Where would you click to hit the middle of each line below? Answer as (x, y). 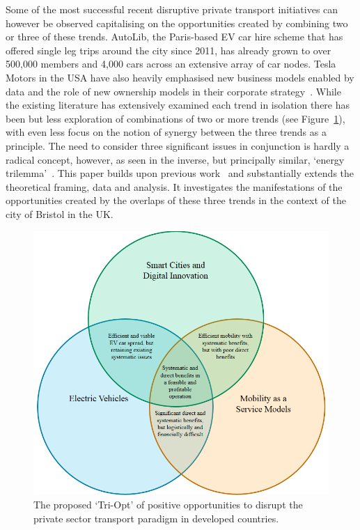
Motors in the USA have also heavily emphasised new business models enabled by (180, 77)
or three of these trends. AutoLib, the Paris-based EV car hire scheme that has (174, 37)
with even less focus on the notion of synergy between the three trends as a (166, 132)
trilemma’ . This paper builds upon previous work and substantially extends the (180, 173)
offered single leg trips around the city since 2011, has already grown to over (169, 50)
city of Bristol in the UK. (60, 213)
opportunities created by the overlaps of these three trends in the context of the (176, 200)
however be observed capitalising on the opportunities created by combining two (177, 23)
